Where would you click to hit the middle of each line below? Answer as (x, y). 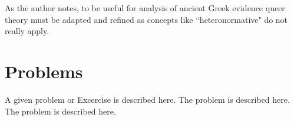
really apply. (27, 31)
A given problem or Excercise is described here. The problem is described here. (147, 99)
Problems (44, 71)
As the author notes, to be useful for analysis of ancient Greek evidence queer (145, 8)
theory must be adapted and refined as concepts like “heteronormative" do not (146, 19)
